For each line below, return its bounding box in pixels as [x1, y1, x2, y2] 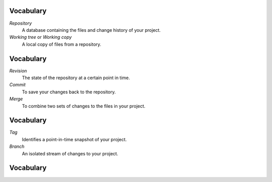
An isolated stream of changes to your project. [22, 150, 118, 156]
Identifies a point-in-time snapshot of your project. [22, 136, 127, 142]
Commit [9, 82, 26, 88]
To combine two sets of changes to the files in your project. [22, 103, 146, 109]
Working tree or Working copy [9, 34, 72, 40]
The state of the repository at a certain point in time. [22, 75, 130, 81]
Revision [9, 68, 27, 74]
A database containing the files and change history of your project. [22, 27, 161, 33]
